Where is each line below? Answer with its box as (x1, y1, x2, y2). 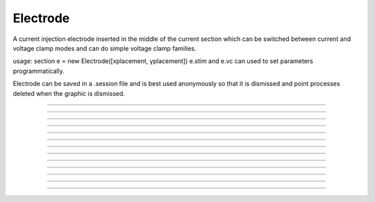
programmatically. (12, 67, 65, 75)
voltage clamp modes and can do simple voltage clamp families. (12, 44, 197, 52)
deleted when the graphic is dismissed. (12, 89, 125, 97)
